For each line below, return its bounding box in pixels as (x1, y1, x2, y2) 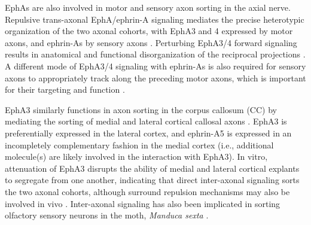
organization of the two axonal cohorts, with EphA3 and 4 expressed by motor (5, 25, 293, 37)
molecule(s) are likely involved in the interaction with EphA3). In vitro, (5, 150, 268, 163)
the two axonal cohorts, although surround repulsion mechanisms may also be (5, 185, 290, 197)
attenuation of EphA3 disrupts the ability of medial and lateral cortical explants (5, 162, 300, 174)
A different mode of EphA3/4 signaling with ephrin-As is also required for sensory (5, 59, 306, 72)
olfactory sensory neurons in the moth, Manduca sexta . (5, 209, 209, 221)
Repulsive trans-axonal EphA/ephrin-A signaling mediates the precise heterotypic (5, 13, 304, 25)
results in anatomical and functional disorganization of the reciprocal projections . (5, 48, 306, 60)
